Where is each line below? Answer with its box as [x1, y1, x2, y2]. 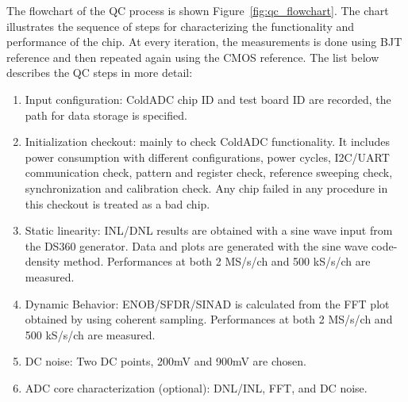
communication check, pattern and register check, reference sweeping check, [25, 164, 393, 181]
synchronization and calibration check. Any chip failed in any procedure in [25, 179, 388, 196]
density [25, 253, 60, 270]
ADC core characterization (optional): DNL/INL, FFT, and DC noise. [25, 379, 368, 396]
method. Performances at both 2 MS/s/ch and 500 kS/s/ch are [64, 253, 371, 270]
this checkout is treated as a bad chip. [25, 195, 210, 212]
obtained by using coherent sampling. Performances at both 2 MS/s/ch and [25, 311, 393, 327]
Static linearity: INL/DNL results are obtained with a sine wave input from [25, 222, 393, 239]
